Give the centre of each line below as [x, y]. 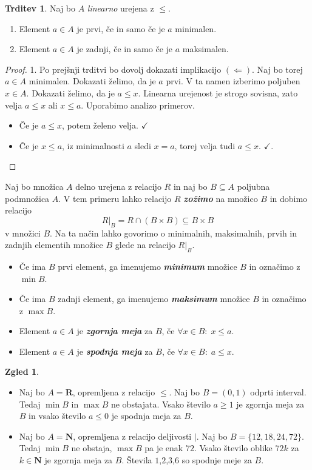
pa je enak [164, 448]
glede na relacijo [145, 245]
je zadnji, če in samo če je [125, 49]
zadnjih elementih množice [54, 245]
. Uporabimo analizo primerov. [138, 105]
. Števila [137, 460]
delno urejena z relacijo [118, 186]
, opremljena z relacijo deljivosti [132, 436]
